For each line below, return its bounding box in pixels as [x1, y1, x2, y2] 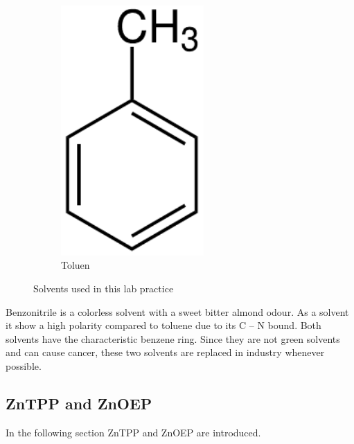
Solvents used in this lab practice [33, 281, 174, 296]
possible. [6, 359, 42, 373]
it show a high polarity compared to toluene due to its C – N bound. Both [6, 318, 321, 332]
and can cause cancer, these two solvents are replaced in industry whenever [6, 345, 325, 359]
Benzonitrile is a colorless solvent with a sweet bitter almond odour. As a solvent [6, 304, 349, 319]
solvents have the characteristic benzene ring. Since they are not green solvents [6, 331, 340, 346]
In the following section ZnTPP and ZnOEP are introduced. [6, 425, 261, 439]
